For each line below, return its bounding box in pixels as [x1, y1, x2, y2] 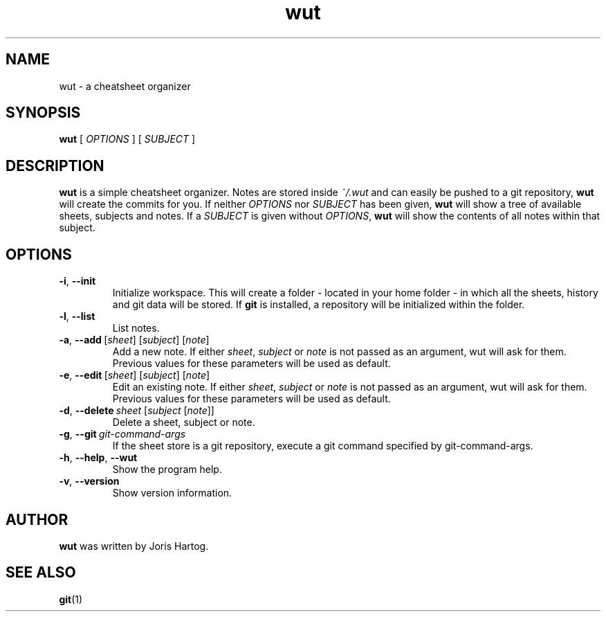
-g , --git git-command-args [59, 428, 186, 440]
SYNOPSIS [6, 104, 81, 122]
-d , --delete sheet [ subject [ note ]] [59, 404, 214, 417]
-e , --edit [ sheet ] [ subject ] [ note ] [59, 369, 210, 382]
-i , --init [59, 275, 96, 287]
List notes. [112, 322, 160, 334]
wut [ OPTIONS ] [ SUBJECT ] [59, 133, 196, 145]
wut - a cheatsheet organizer [59, 80, 191, 92]
